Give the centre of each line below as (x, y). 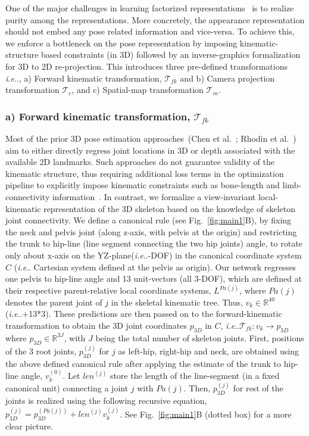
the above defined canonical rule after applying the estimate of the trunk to (143, 363)
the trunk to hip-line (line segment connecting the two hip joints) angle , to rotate (154, 243)
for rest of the (258, 388)
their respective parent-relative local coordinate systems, (108, 290)
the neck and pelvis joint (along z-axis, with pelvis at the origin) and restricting (151, 231)
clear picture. (29, 426)
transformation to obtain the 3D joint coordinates (96, 325)
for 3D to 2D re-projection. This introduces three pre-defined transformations (146, 66)
